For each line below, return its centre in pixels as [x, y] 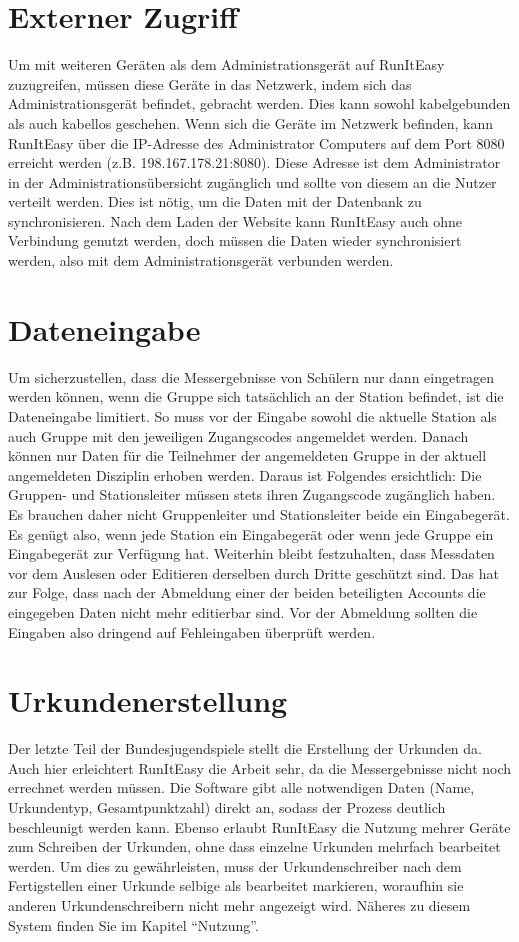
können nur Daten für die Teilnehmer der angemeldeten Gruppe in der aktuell [247, 455]
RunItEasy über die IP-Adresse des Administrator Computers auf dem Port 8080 [256, 142]
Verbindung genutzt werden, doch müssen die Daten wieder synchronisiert [235, 240]
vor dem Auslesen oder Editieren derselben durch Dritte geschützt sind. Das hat [253, 572]
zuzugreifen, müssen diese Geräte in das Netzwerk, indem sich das [210, 83]
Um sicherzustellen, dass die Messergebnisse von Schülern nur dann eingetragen [251, 376]
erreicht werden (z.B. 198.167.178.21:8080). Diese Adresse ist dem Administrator [254, 162]
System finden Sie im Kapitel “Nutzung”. [133, 924]
